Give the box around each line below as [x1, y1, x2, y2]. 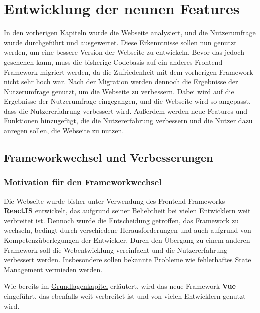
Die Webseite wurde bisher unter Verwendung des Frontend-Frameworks [4, 195, 225, 206]
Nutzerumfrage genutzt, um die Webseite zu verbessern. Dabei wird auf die [4, 86, 234, 96]
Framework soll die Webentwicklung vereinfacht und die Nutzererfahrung [4, 244, 227, 255]
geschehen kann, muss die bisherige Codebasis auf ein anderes [4, 56, 193, 67]
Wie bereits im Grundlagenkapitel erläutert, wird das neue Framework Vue [4, 281, 236, 291]
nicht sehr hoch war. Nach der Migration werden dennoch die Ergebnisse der [4, 76, 238, 87]
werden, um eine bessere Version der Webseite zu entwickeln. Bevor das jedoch [4, 47, 244, 57]
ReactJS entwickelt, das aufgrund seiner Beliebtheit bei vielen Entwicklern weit [4, 205, 251, 216]
